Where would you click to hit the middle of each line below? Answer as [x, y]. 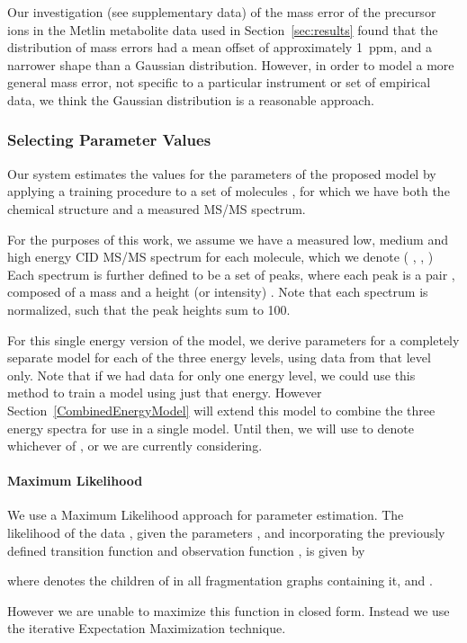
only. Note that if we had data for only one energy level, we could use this [211, 375]
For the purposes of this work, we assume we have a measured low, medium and [228, 239]
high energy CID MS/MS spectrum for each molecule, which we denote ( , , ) [220, 257]
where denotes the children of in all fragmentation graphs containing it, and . [220, 580]
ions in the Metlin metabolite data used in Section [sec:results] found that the [223, 29]
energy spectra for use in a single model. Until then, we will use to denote [211, 428]
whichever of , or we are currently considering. [135, 446]
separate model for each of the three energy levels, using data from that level [219, 357]
